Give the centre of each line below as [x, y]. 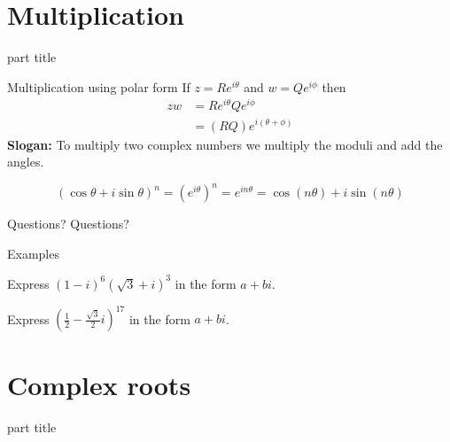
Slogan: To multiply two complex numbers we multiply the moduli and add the [225, 144]
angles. [26, 162]
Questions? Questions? [68, 224]
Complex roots [99, 384]
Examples [33, 253]
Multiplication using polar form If [99, 86]
